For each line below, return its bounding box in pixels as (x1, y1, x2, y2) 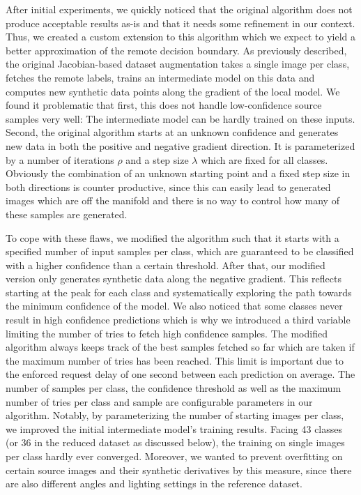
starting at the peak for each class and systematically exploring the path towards (6, 284, 352, 299)
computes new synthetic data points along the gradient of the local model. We (6, 84, 340, 98)
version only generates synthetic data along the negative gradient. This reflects (6, 271, 341, 286)
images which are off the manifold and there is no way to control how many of (6, 193, 339, 208)
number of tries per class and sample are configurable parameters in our (6, 394, 313, 409)
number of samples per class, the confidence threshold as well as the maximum (6, 381, 341, 395)
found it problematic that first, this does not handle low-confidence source (6, 98, 322, 112)
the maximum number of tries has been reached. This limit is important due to (6, 353, 344, 367)
